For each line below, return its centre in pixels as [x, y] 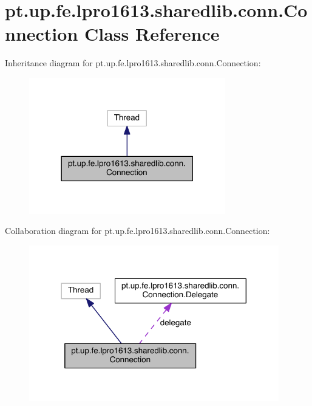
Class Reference [152, 34]
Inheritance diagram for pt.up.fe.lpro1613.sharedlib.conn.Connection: [133, 63]
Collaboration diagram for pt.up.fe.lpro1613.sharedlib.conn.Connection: [137, 231]
